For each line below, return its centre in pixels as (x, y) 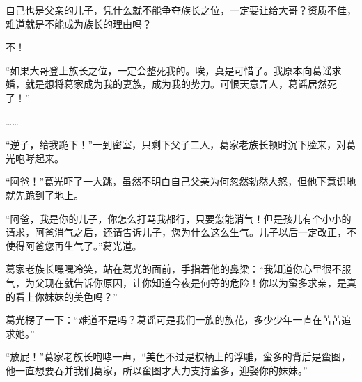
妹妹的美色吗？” (81, 296)
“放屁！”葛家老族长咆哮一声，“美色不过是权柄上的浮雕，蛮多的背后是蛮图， (178, 357)
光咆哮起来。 (35, 158)
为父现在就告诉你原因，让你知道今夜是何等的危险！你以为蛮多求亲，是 (186, 282)
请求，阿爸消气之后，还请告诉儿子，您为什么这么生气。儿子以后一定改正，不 (181, 232)
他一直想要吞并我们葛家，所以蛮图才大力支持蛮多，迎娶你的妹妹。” (157, 370)
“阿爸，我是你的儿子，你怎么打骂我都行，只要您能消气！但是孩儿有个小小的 (179, 218)
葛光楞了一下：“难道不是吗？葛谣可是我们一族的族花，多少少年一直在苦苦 (174, 320)
